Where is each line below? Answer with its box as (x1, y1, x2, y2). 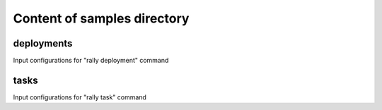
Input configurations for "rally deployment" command (13, 56, 169, 65)
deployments (13, 37, 73, 49)
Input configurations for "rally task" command (13, 92, 146, 102)
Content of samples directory (13, 11, 190, 26)
